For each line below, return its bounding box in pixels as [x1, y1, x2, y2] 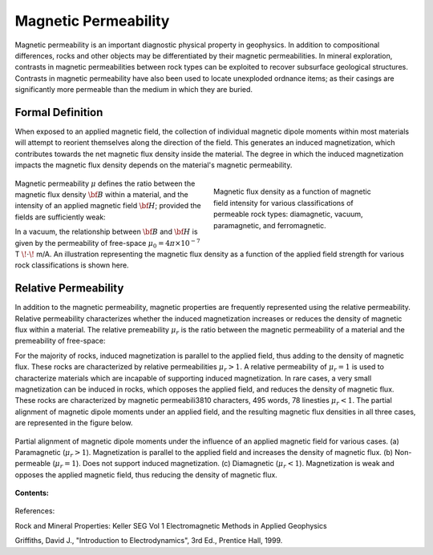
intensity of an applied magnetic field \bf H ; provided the [14, 201, 202, 211]
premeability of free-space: [14, 336, 106, 346]
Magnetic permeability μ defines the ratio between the [14, 179, 196, 188]
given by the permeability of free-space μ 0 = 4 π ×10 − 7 [14, 237, 200, 250]
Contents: [14, 489, 50, 498]
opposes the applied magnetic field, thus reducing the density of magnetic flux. [14, 469, 278, 480]
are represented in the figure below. [14, 418, 133, 428]
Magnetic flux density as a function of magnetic [213, 187, 372, 196]
